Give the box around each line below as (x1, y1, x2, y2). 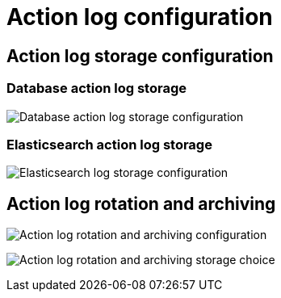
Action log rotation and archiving (6, 193, 276, 214)
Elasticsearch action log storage (6, 136, 212, 153)
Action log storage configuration (6, 45, 274, 66)
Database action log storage (6, 80, 187, 97)
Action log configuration (6, 3, 273, 31)
